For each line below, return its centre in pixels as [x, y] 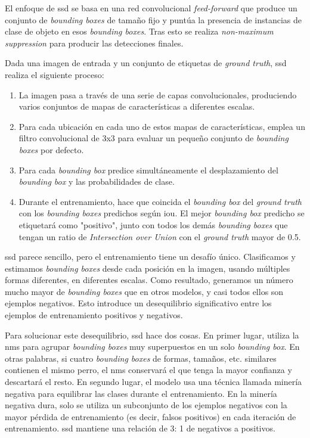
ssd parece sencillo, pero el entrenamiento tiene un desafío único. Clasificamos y [150, 257]
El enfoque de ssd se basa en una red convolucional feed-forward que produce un [151, 8]
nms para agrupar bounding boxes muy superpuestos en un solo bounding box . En [152, 347]
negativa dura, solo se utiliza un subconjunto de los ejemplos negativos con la [146, 405]
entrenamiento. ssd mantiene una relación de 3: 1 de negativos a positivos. [140, 428]
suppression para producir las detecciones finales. [94, 43]
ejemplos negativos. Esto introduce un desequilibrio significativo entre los [138, 303]
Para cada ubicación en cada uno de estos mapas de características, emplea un [162, 126]
